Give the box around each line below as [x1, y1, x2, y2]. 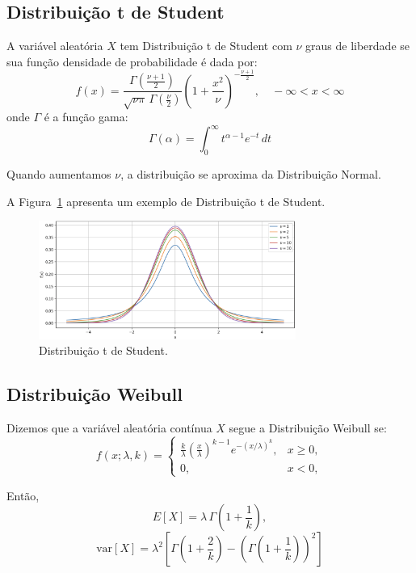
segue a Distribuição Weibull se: [229, 419, 387, 436]
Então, [6, 487, 40, 503]
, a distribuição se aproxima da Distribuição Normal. [120, 166, 381, 182]
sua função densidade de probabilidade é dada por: [6, 53, 258, 70]
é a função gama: [44, 108, 128, 125]
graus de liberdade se [305, 37, 410, 54]
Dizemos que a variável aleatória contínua [6, 419, 212, 436]
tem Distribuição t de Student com [120, 37, 292, 54]
